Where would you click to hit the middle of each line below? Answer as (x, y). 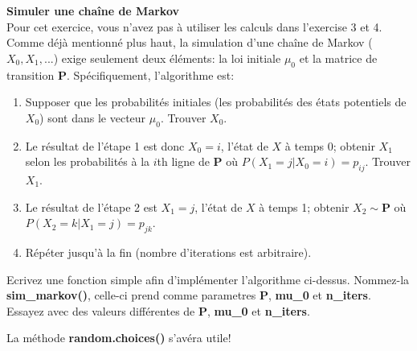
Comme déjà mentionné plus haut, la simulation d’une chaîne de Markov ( (190, 42)
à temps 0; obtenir (330, 145)
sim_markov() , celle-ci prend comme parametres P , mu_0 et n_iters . (189, 295)
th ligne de (183, 161)
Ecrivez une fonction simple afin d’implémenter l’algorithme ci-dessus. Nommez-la (208, 279)
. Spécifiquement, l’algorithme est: (150, 74)
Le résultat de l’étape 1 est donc (105, 145)
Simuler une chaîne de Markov (93, 10)
